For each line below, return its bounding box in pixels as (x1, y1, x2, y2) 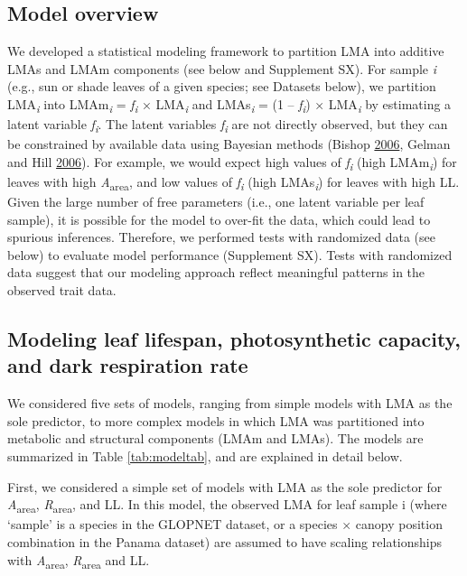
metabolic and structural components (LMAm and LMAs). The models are (7, 429, 424, 448)
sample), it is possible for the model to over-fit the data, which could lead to (7, 209, 431, 228)
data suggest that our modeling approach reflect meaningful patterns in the (7, 263, 425, 282)
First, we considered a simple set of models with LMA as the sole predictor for (7, 477, 443, 496)
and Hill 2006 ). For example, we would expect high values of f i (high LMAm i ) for (7, 152, 457, 173)
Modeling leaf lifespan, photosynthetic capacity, (7, 325, 462, 353)
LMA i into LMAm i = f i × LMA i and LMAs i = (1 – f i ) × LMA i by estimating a (7, 94, 452, 116)
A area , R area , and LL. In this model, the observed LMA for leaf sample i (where (7, 495, 447, 516)
